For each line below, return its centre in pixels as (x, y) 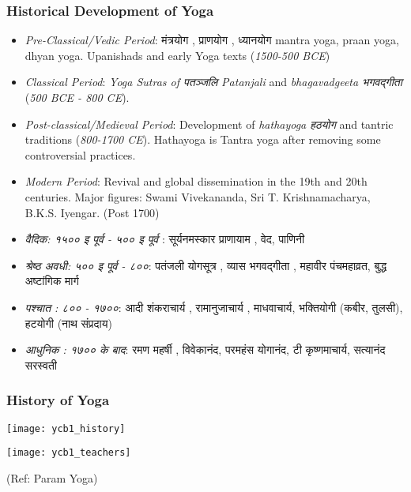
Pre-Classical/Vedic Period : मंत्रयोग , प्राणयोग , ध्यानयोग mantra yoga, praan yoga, (212, 40)
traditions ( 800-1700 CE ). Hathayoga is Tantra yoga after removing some (203, 139)
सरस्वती (41, 364)
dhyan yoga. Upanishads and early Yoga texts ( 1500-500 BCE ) (177, 55)
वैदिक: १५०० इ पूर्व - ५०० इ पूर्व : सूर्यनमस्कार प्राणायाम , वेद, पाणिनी (165, 239)
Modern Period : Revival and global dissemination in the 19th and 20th (196, 181)
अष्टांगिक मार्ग (52, 281)
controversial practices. (80, 154)
